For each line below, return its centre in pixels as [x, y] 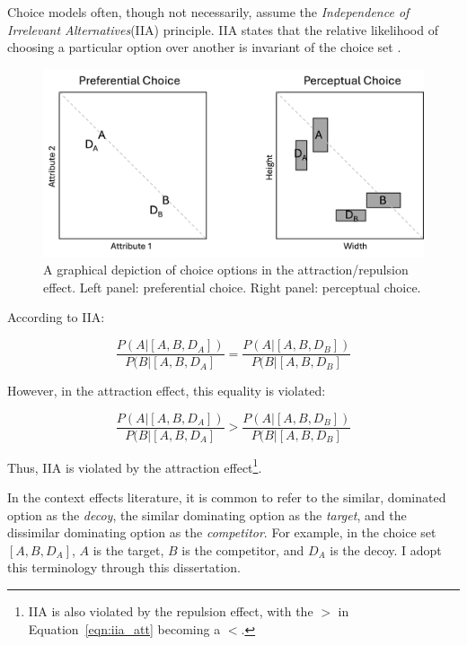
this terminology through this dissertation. [124, 567]
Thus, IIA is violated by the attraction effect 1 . [135, 466]
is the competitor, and [243, 549]
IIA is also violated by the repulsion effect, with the [171, 611]
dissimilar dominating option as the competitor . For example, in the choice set [222, 532]
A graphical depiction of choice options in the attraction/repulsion [226, 270]
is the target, [128, 549]
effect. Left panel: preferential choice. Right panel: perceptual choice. [232, 287]
